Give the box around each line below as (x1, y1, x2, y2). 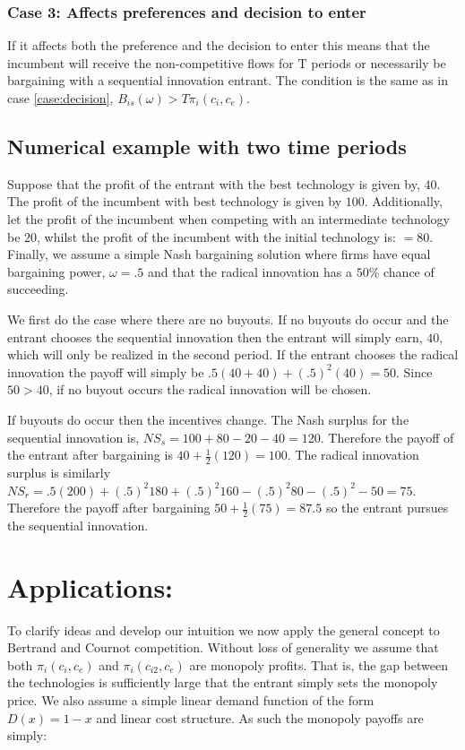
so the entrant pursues (325, 498, 449, 517)
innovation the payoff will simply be (7, 362, 204, 381)
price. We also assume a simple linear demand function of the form (7, 691, 375, 710)
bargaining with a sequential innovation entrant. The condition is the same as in (7, 71, 448, 90)
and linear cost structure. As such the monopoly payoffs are (96, 708, 424, 727)
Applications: (7, 568, 174, 605)
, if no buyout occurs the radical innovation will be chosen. (48, 380, 372, 399)
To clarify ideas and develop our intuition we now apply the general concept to (7, 620, 440, 639)
